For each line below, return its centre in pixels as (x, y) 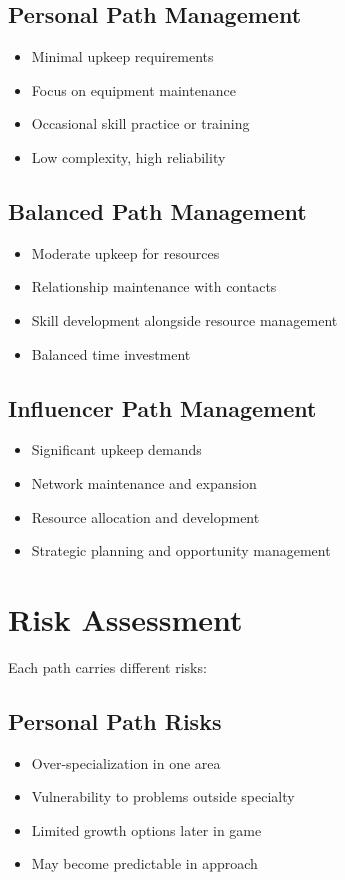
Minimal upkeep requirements (122, 56)
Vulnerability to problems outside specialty (163, 796)
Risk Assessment (125, 618)
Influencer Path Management (162, 407)
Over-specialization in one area (126, 762)
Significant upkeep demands (116, 449)
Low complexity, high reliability (128, 156)
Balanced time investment (111, 353)
